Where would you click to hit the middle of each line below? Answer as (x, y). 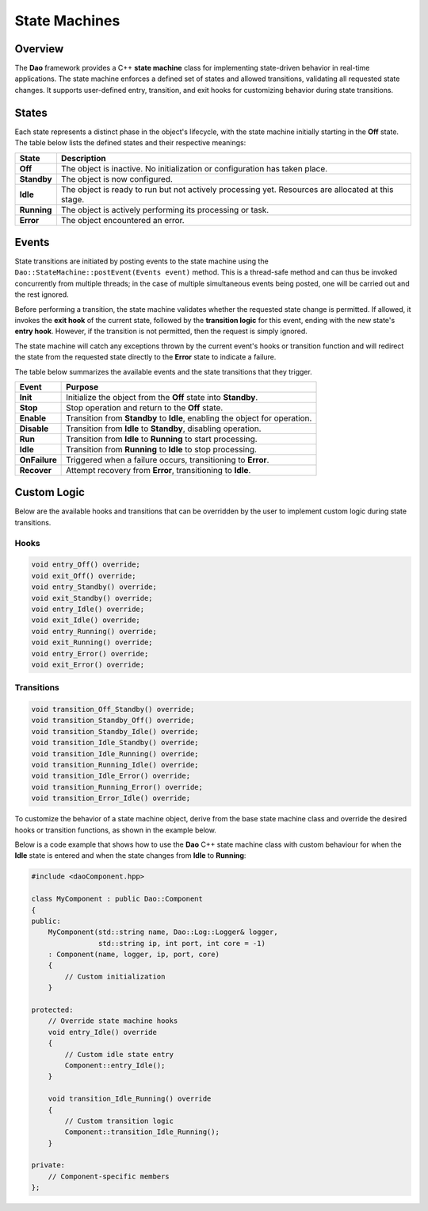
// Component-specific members (109, 1176)
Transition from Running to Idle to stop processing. (162, 449)
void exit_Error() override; (88, 664)
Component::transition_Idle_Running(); (142, 1132)
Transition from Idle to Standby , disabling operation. (164, 429)
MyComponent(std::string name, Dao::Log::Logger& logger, (163, 932)
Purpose (82, 386)
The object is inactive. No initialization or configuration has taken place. (194, 168)
